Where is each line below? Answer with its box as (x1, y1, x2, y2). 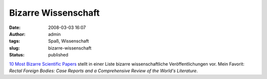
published (48, 52, 69, 58)
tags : (9, 38, 20, 44)
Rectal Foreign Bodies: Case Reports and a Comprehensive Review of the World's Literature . (9, 68, 198, 74)
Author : (9, 31, 26, 37)
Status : (9, 52, 25, 58)
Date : (9, 25, 21, 30)
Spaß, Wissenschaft (48, 38, 89, 44)
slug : (9, 45, 20, 51)
